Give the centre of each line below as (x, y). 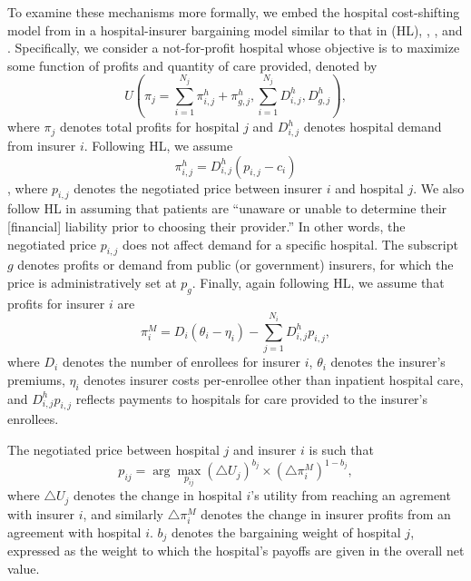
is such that (341, 449)
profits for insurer (56, 303)
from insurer (42, 146)
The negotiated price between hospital (113, 449)
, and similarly (123, 513)
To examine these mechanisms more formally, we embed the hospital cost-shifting (234, 12)
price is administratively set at (92, 283)
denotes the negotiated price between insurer (198, 187)
